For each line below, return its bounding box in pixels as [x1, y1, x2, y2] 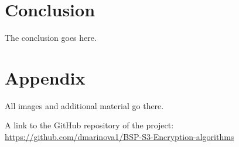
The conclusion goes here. [5, 32, 97, 44]
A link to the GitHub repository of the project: [5, 119, 174, 131]
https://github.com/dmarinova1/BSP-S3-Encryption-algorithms [5, 131, 234, 143]
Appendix [5, 65, 86, 89]
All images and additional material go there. [5, 99, 164, 111]
